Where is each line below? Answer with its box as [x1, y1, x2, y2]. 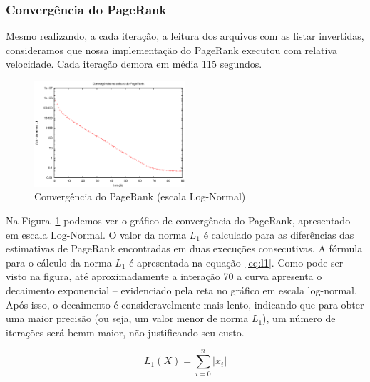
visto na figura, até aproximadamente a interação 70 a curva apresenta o [6, 269, 322, 284]
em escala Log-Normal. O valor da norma [6, 227, 187, 242]
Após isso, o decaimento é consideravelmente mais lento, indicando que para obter [6, 296, 364, 311]
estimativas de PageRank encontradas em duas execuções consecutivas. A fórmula [6, 241, 363, 256]
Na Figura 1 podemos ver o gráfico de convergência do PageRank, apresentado [6, 212, 351, 227]
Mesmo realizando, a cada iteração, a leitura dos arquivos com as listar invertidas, [6, 29, 364, 43]
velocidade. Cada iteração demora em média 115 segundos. [6, 56, 262, 71]
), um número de [262, 311, 336, 326]
